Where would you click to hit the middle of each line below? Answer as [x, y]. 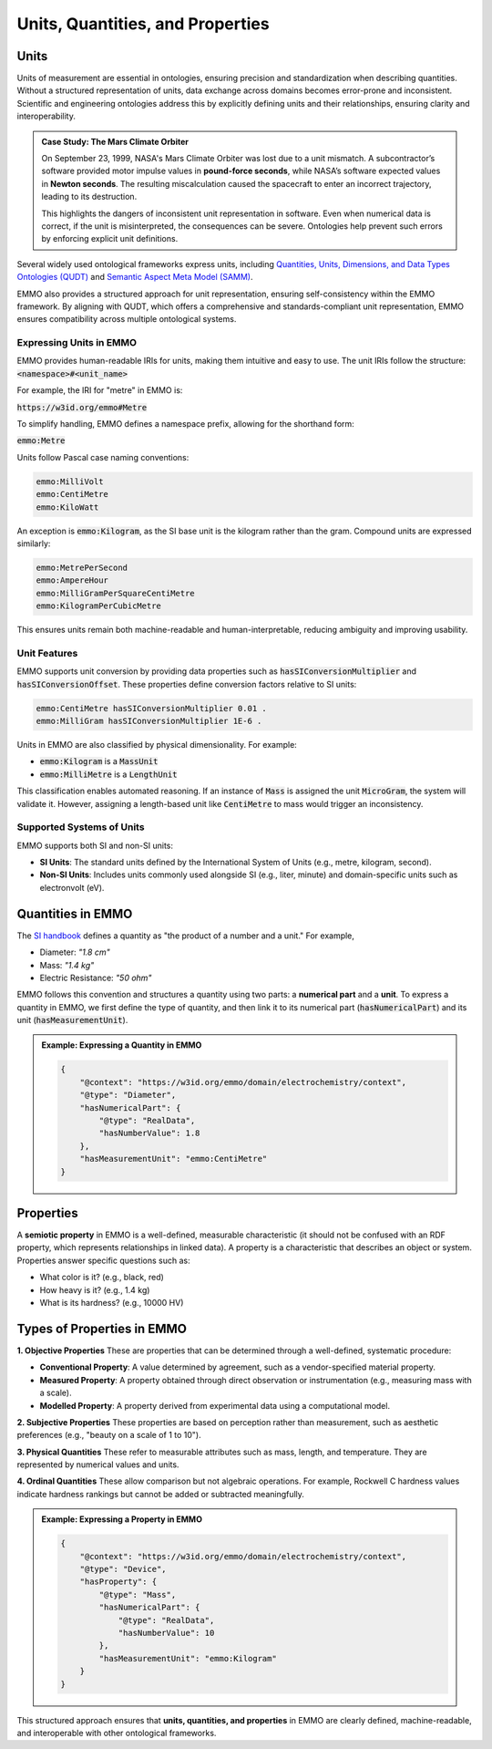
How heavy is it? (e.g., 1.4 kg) [95, 1289]
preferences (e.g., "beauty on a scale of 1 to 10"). [109, 1435]
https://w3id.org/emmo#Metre [82, 407]
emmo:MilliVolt [70, 481]
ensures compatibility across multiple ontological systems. [127, 319]
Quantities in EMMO [75, 913]
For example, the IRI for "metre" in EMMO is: [100, 390]
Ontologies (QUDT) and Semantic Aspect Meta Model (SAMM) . [135, 277]
